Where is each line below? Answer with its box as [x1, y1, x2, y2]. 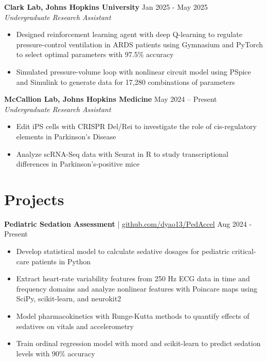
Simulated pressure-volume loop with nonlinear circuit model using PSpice [16, 66, 251, 77]
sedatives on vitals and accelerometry [16, 320, 134, 331]
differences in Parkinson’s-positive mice [16, 158, 140, 169]
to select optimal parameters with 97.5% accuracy [16, 49, 174, 60]
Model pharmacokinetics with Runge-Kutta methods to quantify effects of [16, 311, 250, 321]
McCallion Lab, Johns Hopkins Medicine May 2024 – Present [4, 94, 217, 104]
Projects [4, 188, 64, 209]
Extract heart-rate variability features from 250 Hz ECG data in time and [16, 273, 250, 284]
